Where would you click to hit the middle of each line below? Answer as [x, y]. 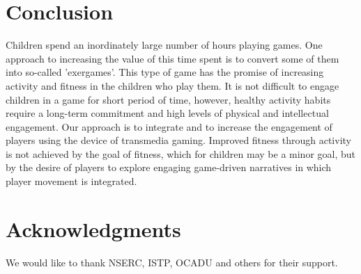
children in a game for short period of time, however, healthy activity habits [168, 99]
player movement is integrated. [71, 181]
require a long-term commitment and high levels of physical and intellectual [167, 113]
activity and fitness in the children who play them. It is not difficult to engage [172, 85]
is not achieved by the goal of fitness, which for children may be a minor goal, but [181, 153]
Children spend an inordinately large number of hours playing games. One [164, 45]
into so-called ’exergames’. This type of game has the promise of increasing [165, 72]
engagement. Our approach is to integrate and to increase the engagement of [169, 126]
